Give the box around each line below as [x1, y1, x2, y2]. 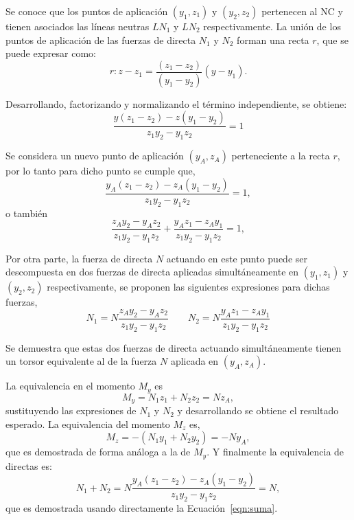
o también [5, 205, 48, 220]
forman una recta [237, 32, 309, 47]
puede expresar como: [5, 46, 96, 60]
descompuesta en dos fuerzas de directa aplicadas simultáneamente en [5, 264, 299, 279]
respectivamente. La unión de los [203, 19, 341, 33]
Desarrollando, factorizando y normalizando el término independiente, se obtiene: [5, 96, 347, 111]
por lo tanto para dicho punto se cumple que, [5, 163, 196, 178]
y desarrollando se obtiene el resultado [177, 403, 339, 418]
